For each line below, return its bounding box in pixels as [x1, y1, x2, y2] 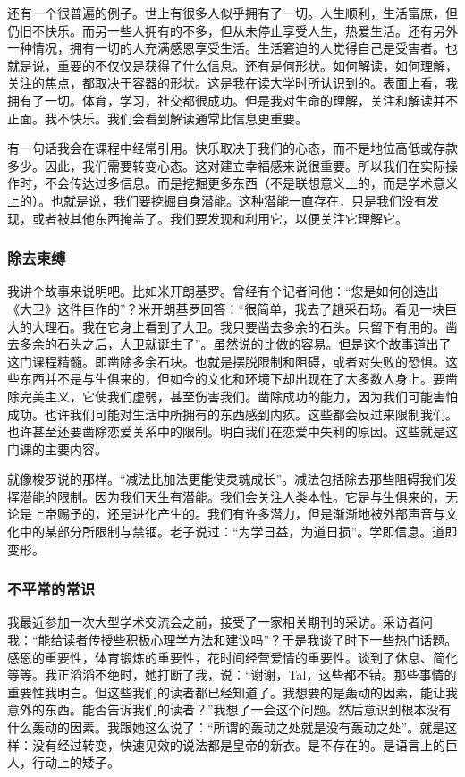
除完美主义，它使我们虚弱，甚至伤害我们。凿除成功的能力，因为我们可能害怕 [7, 386, 458, 405]
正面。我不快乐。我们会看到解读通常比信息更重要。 [7, 108, 308, 127]
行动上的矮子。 [31, 753, 120, 772]
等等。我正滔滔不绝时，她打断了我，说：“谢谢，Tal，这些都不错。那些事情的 [7, 665, 457, 684]
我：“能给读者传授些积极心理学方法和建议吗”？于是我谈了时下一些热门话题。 [7, 630, 458, 649]
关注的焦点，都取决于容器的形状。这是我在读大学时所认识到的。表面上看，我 [7, 73, 458, 92]
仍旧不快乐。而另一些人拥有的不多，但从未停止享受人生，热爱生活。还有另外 [7, 21, 458, 39]
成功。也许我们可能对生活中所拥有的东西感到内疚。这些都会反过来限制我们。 [7, 404, 458, 423]
